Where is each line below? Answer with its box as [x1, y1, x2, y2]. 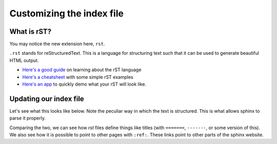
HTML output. [9, 57, 39, 64]
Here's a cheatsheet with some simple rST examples [22, 74, 133, 80]
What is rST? [9, 27, 52, 36]
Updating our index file [9, 94, 84, 103]
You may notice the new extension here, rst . [9, 41, 105, 47]
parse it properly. [9, 115, 46, 121]
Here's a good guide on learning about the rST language [22, 67, 142, 73]
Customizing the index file [9, 8, 124, 19]
